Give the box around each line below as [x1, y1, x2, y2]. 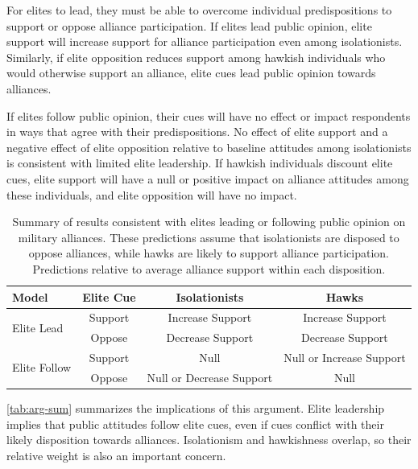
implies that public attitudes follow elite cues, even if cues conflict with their [6, 415, 384, 432]
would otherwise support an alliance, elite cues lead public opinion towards [6, 64, 376, 81]
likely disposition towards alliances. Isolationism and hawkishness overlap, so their [6, 431, 412, 448]
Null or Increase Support [283, 349, 406, 366]
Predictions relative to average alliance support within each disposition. [32, 260, 386, 277]
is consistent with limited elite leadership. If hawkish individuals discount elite [6, 154, 393, 171]
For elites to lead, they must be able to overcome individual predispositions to [6, 2, 392, 18]
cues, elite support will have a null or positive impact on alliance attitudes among [6, 170, 409, 187]
